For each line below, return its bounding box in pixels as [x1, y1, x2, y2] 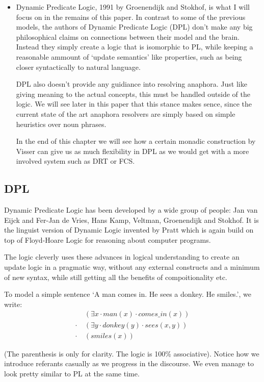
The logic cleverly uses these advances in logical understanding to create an [4, 251, 240, 262]
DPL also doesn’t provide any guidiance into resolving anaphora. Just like [16, 79, 247, 89]
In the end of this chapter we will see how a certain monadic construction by [16, 136, 256, 146]
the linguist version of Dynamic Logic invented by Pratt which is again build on [4, 224, 254, 235]
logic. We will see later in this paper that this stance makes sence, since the [16, 98, 252, 109]
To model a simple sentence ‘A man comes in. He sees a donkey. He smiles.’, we [4, 289, 251, 299]
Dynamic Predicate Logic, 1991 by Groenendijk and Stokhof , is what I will [16, 2, 250, 12]
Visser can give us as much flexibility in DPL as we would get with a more [16, 145, 249, 156]
